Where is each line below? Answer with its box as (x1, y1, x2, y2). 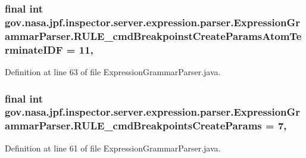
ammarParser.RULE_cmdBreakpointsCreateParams (5, 118, 262, 133)
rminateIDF (5, 42, 63, 57)
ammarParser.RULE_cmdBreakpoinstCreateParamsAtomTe (5, 28, 302, 43)
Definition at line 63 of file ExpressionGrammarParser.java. (5, 65, 221, 78)
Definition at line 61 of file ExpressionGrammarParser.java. (5, 141, 221, 154)
